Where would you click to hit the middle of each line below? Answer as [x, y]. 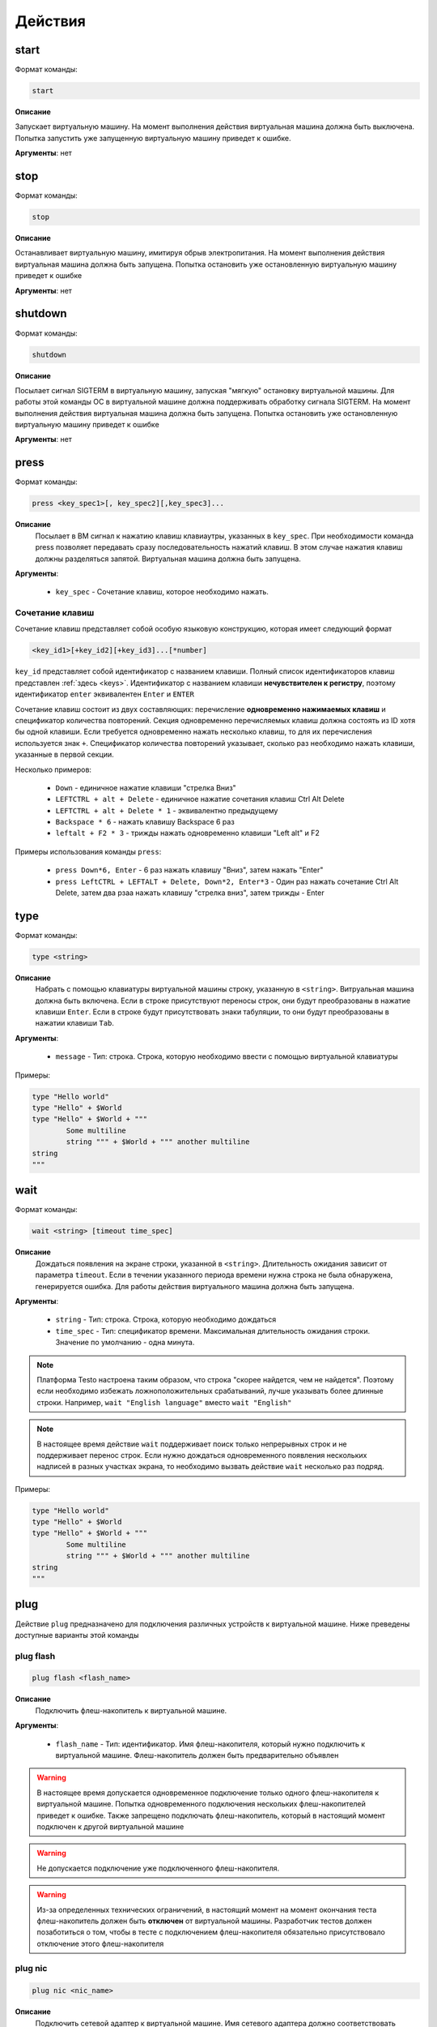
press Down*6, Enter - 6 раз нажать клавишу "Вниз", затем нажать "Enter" [189, 870]
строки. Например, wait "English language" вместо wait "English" [164, 1402]
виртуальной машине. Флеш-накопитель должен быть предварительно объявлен [197, 1755]
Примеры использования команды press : [88, 851]
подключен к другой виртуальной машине [110, 1826]
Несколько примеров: [53, 769]
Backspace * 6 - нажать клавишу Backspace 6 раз [145, 822]
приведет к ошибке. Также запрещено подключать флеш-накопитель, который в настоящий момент [211, 1815]
